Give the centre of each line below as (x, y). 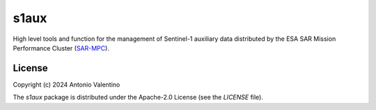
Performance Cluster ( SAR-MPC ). (61, 48)
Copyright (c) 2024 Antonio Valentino (66, 84)
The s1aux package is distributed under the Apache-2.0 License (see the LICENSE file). (138, 98)
